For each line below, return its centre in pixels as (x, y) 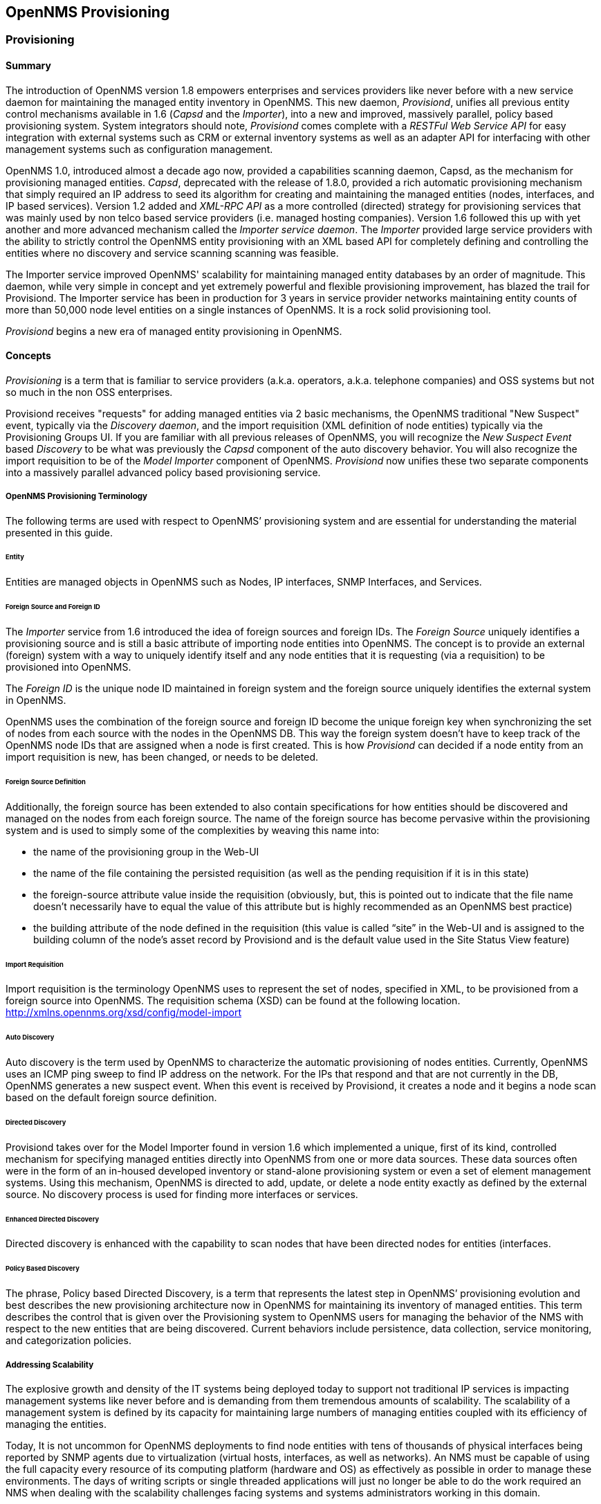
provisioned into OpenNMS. (68, 667)
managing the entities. (56, 1424)
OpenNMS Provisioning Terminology (77, 497)
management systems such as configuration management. (139, 149)
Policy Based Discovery (43, 1269)
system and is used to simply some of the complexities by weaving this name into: (193, 830)
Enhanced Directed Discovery (53, 1219)
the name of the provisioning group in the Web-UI (146, 851)
